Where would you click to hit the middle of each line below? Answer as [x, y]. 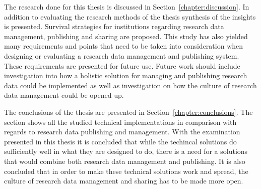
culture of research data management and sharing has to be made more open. [124, 181]
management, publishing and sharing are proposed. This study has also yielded [126, 36]
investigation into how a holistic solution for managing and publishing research [126, 75]
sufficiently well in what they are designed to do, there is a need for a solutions [126, 151]
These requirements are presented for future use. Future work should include [122, 65]
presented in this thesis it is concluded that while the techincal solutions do [120, 141]
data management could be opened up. [64, 95]
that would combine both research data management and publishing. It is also [125, 161]
